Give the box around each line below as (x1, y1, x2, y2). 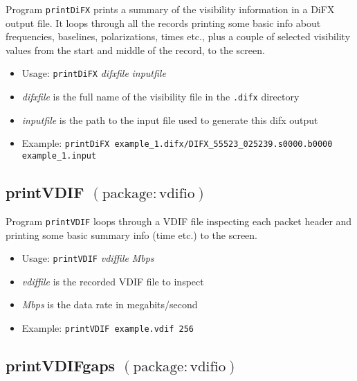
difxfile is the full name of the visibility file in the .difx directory (21, 89, 300, 104)
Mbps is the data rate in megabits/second (21, 297, 198, 312)
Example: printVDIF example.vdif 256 (21, 320, 194, 335)
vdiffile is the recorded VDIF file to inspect (21, 274, 204, 288)
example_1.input (21, 151, 97, 161)
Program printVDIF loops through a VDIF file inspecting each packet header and (6, 213, 352, 228)
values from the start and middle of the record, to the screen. (6, 42, 265, 57)
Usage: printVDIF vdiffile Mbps (21, 251, 154, 265)
